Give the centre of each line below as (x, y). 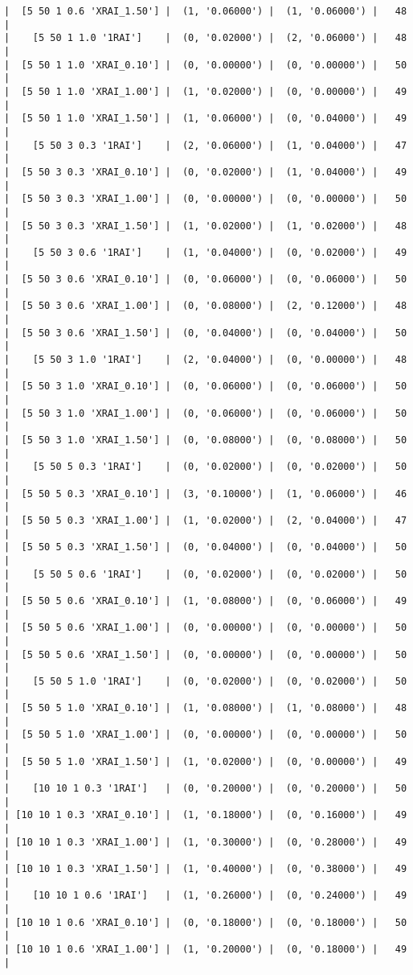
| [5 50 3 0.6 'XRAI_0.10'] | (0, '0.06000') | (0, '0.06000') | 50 (206, 280)
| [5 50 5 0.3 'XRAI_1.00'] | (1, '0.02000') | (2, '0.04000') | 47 (206, 520)
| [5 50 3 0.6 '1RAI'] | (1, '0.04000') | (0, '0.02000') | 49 (206, 252)
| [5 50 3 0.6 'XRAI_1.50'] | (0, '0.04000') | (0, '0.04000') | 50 (206, 333)
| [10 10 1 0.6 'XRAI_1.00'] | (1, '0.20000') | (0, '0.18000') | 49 (206, 949)
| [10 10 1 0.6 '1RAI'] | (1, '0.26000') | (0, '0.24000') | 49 (206, 896)
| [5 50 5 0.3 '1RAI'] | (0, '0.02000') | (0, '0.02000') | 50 (206, 467)
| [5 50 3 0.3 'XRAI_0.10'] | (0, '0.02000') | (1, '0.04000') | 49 (206, 172)
